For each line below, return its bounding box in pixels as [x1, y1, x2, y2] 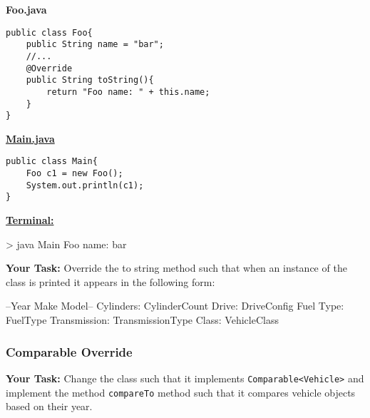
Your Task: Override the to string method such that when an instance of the [6, 260, 347, 275]
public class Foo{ [6, 27, 93, 38]
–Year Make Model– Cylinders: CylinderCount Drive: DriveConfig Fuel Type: [6, 298, 344, 313]
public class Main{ [6, 156, 98, 167]
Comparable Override [6, 342, 133, 360]
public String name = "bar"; [26, 39, 164, 50]
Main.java [6, 131, 55, 146]
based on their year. [6, 399, 93, 414]
